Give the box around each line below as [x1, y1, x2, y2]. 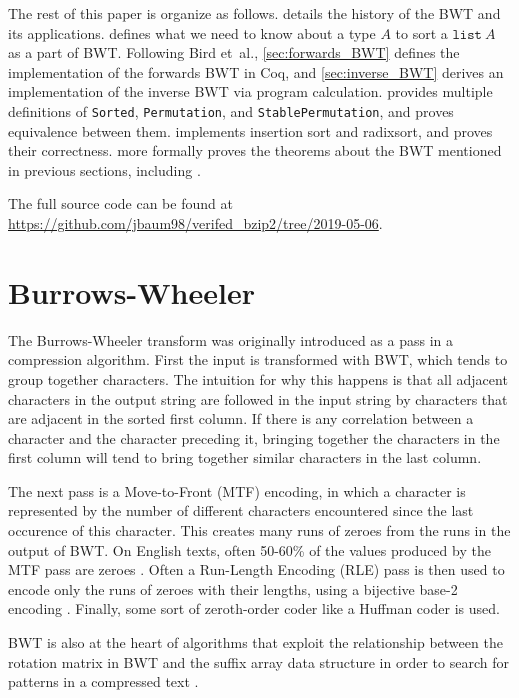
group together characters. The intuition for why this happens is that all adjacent [8, 368, 508, 389]
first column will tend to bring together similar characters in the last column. [8, 447, 482, 468]
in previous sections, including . [8, 159, 201, 180]
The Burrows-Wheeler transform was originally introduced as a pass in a [8, 329, 454, 350]
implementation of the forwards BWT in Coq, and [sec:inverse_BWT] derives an [8, 61, 504, 82]
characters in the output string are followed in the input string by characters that [8, 388, 508, 409]
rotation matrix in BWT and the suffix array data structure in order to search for [8, 651, 509, 672]
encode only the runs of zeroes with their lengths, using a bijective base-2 [8, 578, 458, 599]
